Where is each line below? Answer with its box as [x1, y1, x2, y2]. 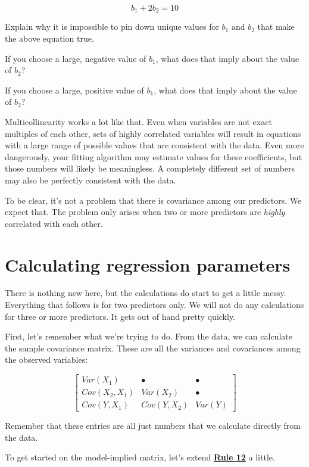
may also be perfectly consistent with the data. [5, 173, 176, 186]
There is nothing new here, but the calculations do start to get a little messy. [5, 287, 286, 299]
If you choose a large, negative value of [5, 52, 146, 64]
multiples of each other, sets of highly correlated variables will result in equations [5, 127, 301, 139]
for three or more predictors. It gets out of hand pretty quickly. [5, 310, 236, 322]
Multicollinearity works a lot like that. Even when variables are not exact [5, 116, 272, 128]
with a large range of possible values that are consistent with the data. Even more [5, 139, 304, 151]
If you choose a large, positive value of [5, 83, 144, 96]
